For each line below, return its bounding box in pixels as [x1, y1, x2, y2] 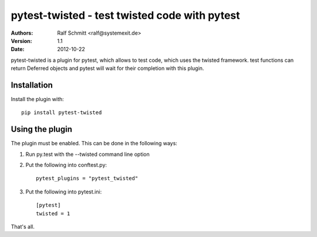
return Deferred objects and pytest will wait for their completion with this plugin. [11, 65, 204, 72]
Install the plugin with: [11, 96, 64, 103]
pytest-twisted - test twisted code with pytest [11, 9, 240, 22]
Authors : [11, 29, 33, 36]
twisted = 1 [36, 210, 70, 217]
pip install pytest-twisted [21, 109, 102, 116]
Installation [11, 80, 53, 90]
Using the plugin [11, 124, 73, 135]
